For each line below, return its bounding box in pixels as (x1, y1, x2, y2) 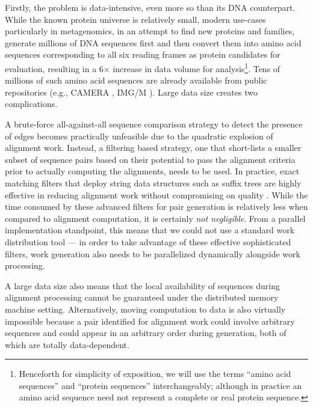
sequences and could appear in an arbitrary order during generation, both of (5, 326, 287, 339)
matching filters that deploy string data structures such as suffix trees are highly (5, 176, 302, 189)
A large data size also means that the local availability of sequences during (5, 279, 280, 292)
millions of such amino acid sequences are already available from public (5, 74, 267, 87)
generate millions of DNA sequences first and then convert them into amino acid (5, 36, 302, 49)
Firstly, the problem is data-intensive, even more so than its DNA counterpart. (5, 1, 296, 13)
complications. (5, 97, 58, 110)
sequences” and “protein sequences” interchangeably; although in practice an (19, 379, 302, 391)
